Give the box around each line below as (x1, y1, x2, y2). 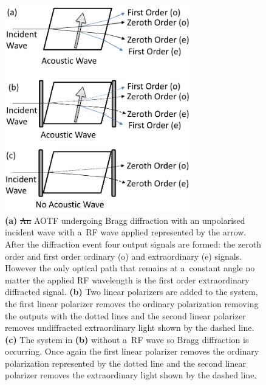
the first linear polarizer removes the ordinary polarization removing (5, 297, 259, 310)
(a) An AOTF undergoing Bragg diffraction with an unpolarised (5, 213, 245, 226)
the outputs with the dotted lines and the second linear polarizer (5, 309, 246, 322)
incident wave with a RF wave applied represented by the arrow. (5, 226, 247, 238)
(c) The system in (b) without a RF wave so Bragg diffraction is (5, 333, 249, 345)
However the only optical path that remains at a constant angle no (5, 262, 255, 274)
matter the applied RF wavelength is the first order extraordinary (5, 273, 250, 286)
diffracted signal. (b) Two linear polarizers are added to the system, (5, 285, 258, 298)
